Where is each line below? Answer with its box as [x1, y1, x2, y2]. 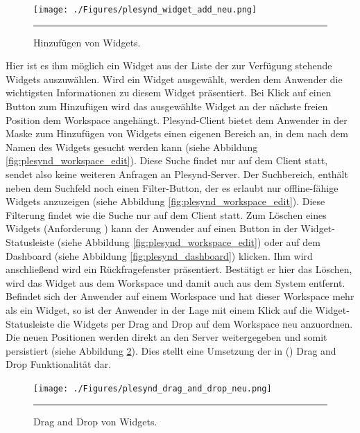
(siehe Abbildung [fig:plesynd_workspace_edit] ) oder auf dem [57, 234, 320, 249]
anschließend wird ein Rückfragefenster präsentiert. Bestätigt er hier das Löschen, [6, 262, 352, 276]
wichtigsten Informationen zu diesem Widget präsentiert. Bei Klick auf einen [6, 85, 332, 100]
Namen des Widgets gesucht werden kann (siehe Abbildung [6, 139, 258, 154]
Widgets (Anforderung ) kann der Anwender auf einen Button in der [6, 221, 298, 236]
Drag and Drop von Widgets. [33, 414, 157, 428]
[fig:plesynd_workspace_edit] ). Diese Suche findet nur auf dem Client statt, [6, 153, 328, 168]
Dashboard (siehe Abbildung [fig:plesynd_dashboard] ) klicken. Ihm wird [6, 248, 313, 263]
